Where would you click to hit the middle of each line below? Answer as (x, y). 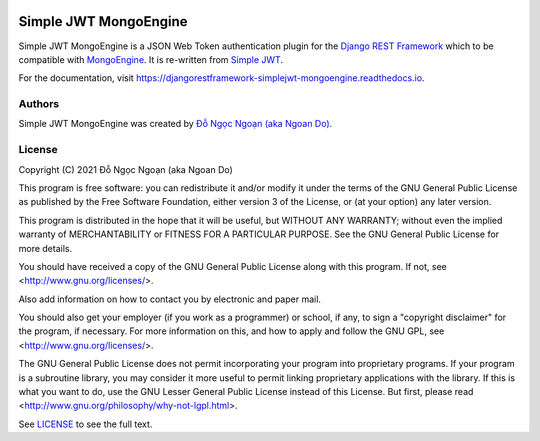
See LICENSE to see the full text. (85, 424)
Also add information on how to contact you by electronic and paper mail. (170, 299)
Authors (39, 104)
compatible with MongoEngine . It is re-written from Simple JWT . (151, 59)
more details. (45, 248)
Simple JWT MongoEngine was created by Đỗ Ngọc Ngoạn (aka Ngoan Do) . (175, 124)
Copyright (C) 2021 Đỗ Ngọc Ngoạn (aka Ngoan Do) (126, 169)
